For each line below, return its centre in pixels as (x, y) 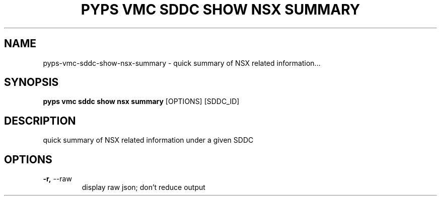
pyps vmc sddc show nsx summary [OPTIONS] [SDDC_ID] (141, 102)
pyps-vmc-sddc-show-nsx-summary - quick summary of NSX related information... (182, 63)
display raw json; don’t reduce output (143, 187)
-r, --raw (57, 179)
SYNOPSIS (31, 82)
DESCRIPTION (40, 121)
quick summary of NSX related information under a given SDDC (148, 140)
